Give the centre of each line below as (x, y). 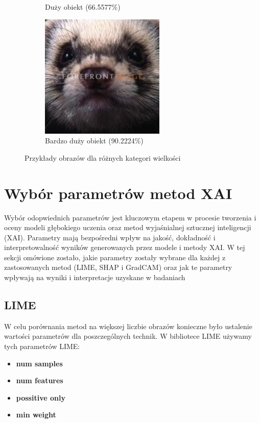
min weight (36, 415)
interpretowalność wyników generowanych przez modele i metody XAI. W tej (125, 247)
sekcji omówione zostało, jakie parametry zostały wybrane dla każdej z (115, 257)
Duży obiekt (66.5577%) (83, 7)
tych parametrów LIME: (42, 346)
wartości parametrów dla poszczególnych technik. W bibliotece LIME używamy (128, 336)
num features (40, 380)
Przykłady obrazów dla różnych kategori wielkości (103, 157)
